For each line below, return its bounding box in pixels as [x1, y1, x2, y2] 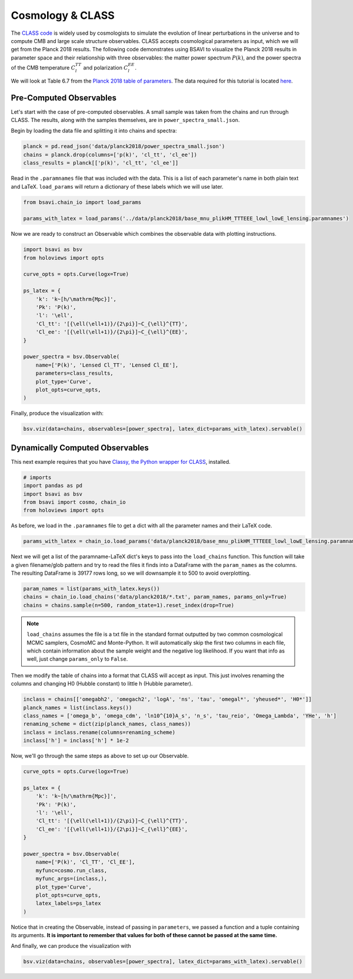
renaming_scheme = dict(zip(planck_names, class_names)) [23, 721, 191, 727]
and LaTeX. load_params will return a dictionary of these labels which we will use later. [11, 183, 224, 190]
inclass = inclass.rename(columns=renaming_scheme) [23, 729, 176, 736]
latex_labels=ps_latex [35, 900, 101, 907]
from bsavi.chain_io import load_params [23, 199, 141, 206]
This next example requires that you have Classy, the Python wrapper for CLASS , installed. [11, 458, 231, 465]
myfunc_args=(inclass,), [35, 875, 108, 882]
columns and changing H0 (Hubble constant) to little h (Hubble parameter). [11, 680, 193, 687]
